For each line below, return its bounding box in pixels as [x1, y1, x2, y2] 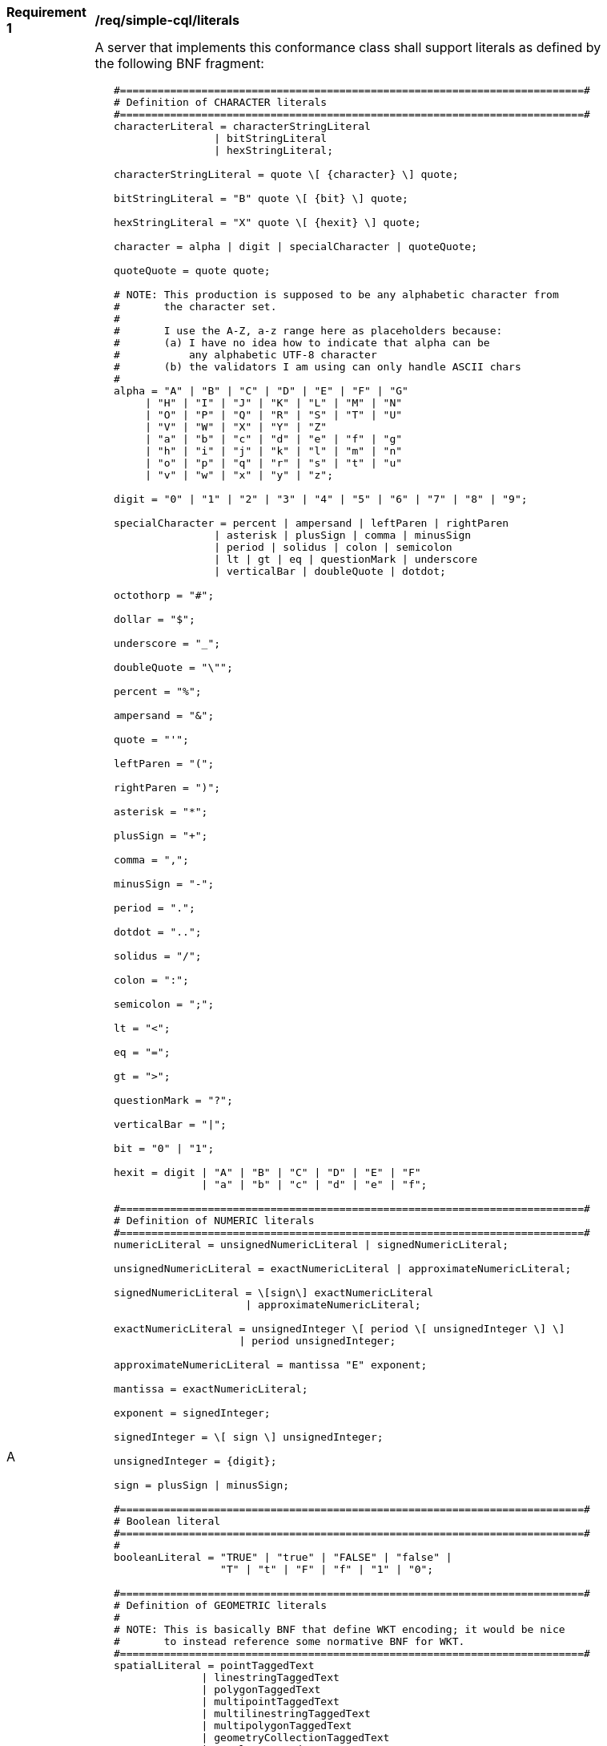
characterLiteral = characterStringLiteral [114, 120, 371, 132]
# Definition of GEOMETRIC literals [114, 1599, 328, 1611]
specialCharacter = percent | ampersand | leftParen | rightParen [114, 517, 509, 529]
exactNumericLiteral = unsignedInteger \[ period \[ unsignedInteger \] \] [114, 1323, 565, 1335]
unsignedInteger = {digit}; [114, 1455, 277, 1467]
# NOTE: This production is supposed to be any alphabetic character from [114, 289, 559, 301]
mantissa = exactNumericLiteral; [114, 1383, 308, 1395]
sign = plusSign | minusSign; [114, 1479, 290, 1491]
